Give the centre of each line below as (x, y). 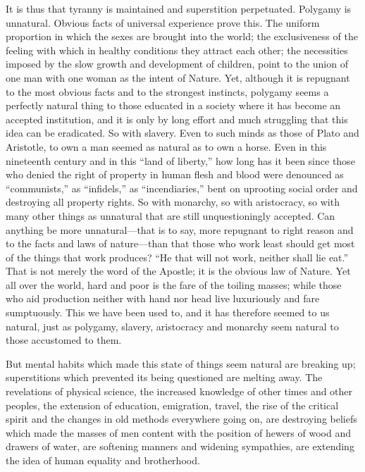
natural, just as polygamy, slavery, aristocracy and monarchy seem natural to (172, 326)
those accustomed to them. (64, 340)
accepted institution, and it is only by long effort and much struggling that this (177, 119)
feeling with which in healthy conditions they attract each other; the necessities (177, 50)
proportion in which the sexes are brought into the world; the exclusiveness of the (182, 36)
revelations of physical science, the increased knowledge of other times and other (179, 391)
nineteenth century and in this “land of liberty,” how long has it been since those (180, 160)
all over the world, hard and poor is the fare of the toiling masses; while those (174, 284)
